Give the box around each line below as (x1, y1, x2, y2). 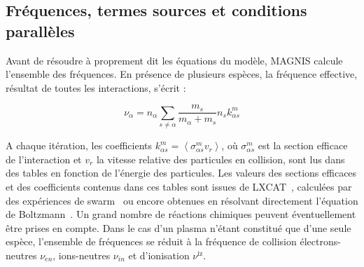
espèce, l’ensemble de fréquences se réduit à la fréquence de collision (6, 234, 297, 249)
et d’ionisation (128, 247, 190, 262)
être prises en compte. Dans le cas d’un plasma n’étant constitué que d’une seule (6, 220, 351, 235)
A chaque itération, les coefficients (6, 138, 152, 153)
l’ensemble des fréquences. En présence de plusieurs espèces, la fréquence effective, (6, 67, 358, 81)
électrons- (300, 234, 341, 249)
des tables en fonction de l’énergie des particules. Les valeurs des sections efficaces (6, 165, 357, 180)
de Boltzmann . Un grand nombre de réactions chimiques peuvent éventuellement (6, 207, 356, 221)
